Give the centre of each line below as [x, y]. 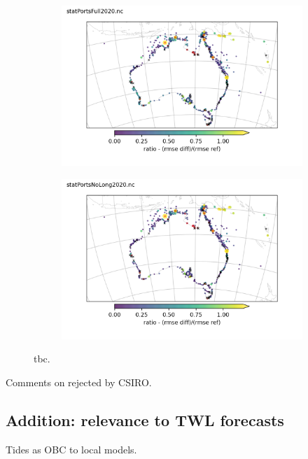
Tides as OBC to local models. [71, 449]
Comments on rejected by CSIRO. [79, 382]
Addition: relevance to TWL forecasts [145, 419]
